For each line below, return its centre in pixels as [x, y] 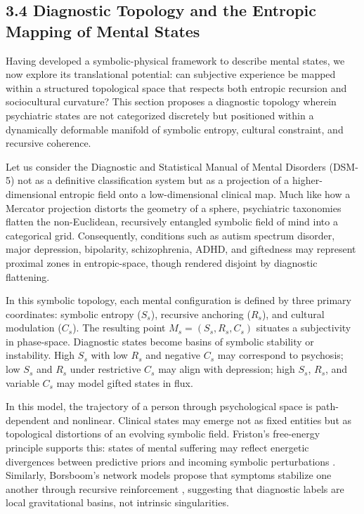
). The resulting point [119, 328]
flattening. [28, 276]
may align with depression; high [227, 369]
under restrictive [105, 369]
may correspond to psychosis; [280, 355]
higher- [307, 180]
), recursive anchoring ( [201, 314]
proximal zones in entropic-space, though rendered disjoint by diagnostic [162, 262]
